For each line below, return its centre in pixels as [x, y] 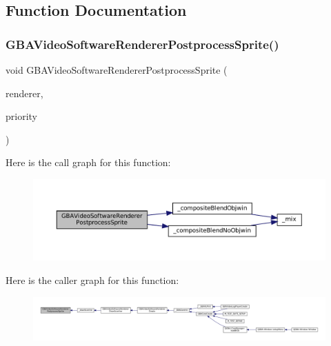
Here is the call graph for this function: [88, 162]
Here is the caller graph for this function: [92, 279]
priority [21, 116]
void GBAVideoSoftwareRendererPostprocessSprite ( [117, 70]
